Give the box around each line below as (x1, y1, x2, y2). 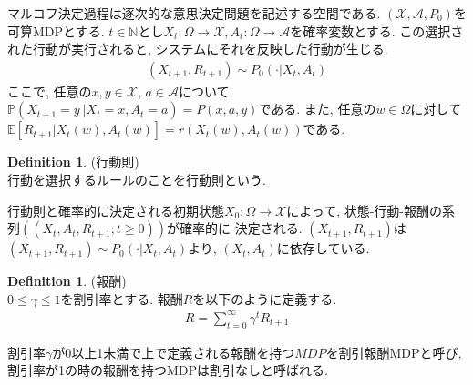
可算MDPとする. (7, 21, 105, 40)
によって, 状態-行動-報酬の (286, 200, 443, 219)
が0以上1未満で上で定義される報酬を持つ (52, 342, 295, 361)
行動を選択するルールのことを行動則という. (7, 170, 266, 188)
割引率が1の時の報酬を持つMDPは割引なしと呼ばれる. (7, 360, 328, 380)
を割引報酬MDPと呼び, (325, 342, 462, 361)
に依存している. (276, 238, 370, 258)
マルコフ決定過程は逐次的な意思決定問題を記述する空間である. (7, 4, 381, 22)
